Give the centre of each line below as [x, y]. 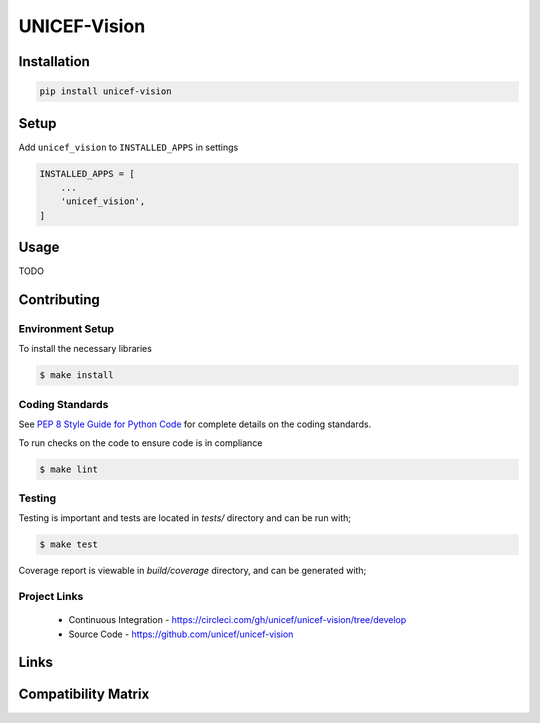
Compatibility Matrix [84, 694]
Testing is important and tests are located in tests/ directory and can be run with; [185, 518]
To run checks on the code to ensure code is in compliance [140, 442]
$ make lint [69, 469]
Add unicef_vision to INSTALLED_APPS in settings [128, 147]
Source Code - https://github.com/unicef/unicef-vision [181, 634]
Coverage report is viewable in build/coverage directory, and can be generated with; [192, 571]
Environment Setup [66, 329]
